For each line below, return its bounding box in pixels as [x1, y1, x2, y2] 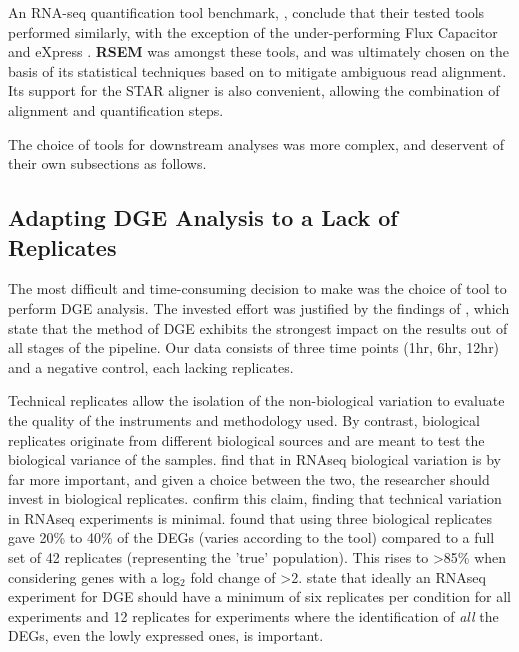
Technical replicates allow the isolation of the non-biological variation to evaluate [8, 390, 505, 411]
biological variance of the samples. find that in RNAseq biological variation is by [8, 449, 501, 470]
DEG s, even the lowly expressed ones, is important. [8, 625, 324, 646]
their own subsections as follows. [8, 153, 207, 174]
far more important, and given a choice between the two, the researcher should [8, 468, 490, 489]
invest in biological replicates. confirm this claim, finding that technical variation [8, 488, 502, 509]
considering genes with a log [8, 566, 181, 587]
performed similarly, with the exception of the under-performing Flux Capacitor [8, 21, 498, 42]
